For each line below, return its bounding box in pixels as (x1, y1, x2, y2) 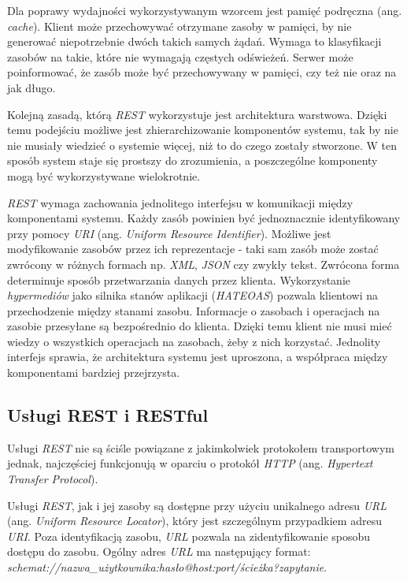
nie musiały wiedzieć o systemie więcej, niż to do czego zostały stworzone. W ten (7, 136, 398, 153)
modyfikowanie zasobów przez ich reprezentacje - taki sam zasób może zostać (7, 240, 379, 257)
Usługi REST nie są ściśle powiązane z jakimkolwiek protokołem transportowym (7, 439, 394, 456)
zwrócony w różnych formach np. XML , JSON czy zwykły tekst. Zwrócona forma (7, 255, 400, 272)
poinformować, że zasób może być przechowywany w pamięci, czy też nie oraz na (7, 64, 397, 80)
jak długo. (7, 79, 56, 95)
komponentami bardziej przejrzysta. (7, 364, 180, 381)
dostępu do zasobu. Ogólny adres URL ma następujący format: (7, 543, 311, 560)
